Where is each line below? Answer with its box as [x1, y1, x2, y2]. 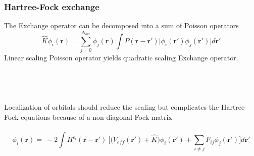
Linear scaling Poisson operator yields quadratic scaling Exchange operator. [4, 52, 238, 63]
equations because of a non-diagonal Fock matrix [21, 111, 172, 122]
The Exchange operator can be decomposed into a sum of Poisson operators [4, 20, 239, 31]
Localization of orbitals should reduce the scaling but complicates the [4, 102, 219, 112]
